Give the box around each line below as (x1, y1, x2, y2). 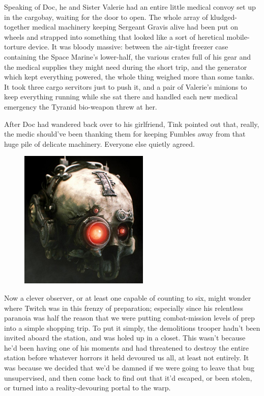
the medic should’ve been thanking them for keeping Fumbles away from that (4, 128, 246, 139)
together (4, 21, 30, 32)
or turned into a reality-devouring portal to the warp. (4, 382, 171, 393)
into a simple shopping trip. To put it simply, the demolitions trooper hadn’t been (4, 322, 260, 333)
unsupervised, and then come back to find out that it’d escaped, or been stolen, (4, 372, 252, 383)
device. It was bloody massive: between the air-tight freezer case (28, 41, 228, 52)
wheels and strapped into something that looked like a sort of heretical (4, 31, 224, 42)
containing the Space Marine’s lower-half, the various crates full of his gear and (4, 51, 251, 62)
